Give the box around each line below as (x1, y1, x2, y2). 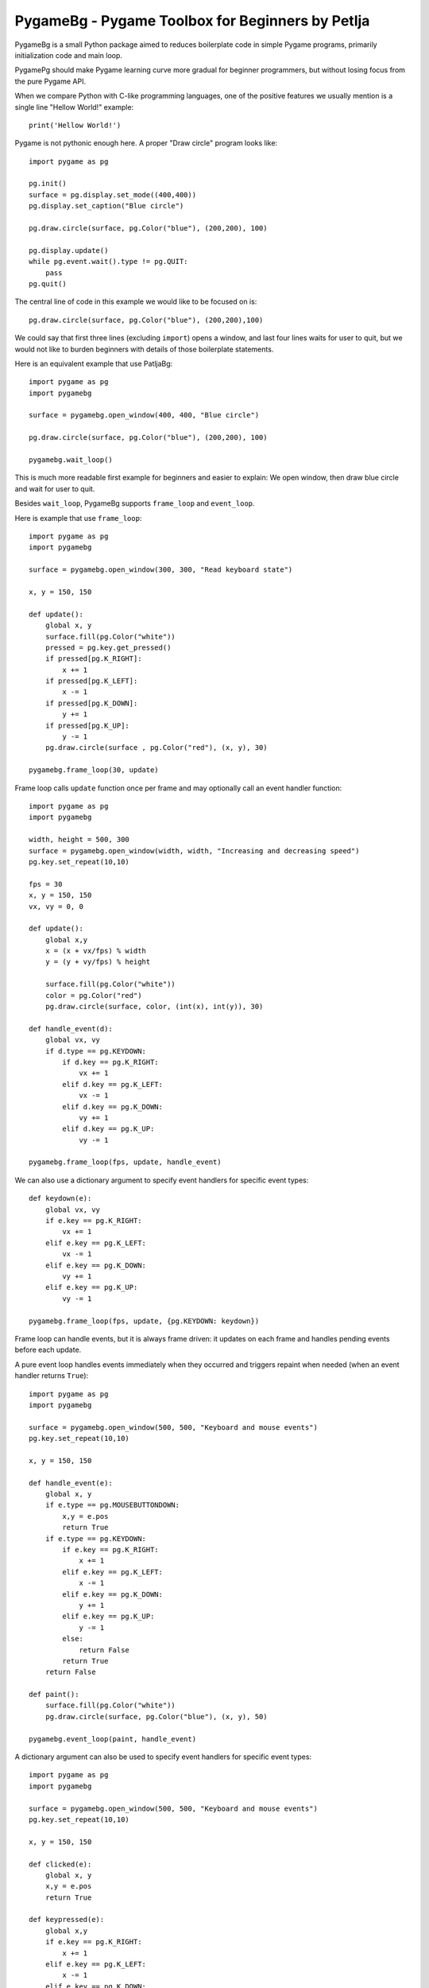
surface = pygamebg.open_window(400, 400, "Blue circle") (29, 410, 260, 420)
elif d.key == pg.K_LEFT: (62, 1080, 163, 1089)
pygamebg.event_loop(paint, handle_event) (29, 1734, 197, 1743)
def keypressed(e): (29, 1915, 105, 1924)
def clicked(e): (29, 1859, 92, 1869)
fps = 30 (29, 879, 63, 888)
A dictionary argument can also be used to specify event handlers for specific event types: (14, 1752, 312, 1761)
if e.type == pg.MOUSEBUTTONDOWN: (44, 1501, 180, 1510)
